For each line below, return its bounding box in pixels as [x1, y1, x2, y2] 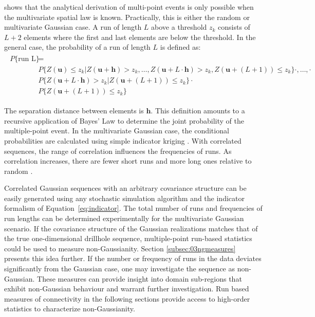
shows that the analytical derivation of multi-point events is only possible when [4, 2, 254, 12]
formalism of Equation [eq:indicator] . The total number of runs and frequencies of [4, 203, 263, 213]
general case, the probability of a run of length [4, 42, 151, 52]
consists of [218, 22, 250, 32]
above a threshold [151, 22, 207, 32]
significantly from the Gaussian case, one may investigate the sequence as [4, 263, 235, 274]
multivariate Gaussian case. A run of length [4, 22, 142, 32]
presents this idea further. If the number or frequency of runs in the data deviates [4, 253, 262, 264]
